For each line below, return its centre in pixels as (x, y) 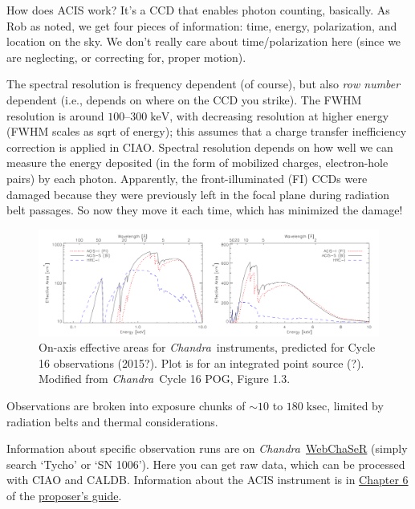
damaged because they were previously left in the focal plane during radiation (198, 194)
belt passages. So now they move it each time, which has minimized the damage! (205, 210)
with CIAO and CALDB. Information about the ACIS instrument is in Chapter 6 (207, 480)
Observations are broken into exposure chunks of (126, 405)
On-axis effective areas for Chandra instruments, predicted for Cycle (207, 347)
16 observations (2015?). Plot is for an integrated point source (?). (201, 362)
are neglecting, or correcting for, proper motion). (126, 57)
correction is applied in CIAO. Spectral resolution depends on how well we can (200, 147)
